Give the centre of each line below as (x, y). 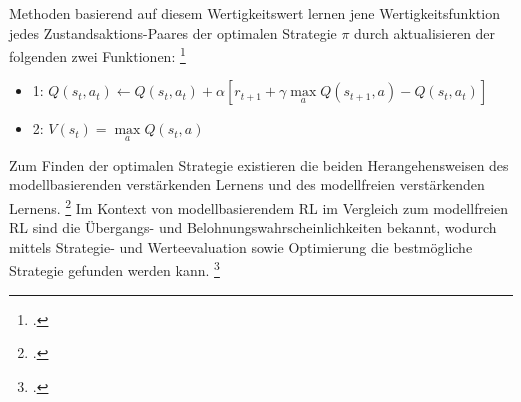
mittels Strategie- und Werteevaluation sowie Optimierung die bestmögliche (241, 246)
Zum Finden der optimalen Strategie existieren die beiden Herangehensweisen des (259, 164)
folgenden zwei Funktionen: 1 (97, 54)
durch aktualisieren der (425, 32)
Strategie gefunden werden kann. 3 (114, 268)
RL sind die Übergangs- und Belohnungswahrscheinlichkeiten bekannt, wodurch (253, 227)
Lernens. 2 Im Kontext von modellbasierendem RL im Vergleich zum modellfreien (259, 206)
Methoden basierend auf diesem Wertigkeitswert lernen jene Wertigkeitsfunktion (254, 13)
